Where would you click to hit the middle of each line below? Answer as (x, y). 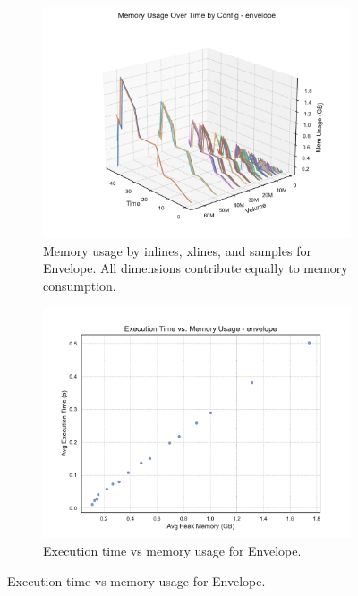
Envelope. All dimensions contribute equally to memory (196, 268)
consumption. (80, 285)
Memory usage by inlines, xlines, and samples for (177, 250)
